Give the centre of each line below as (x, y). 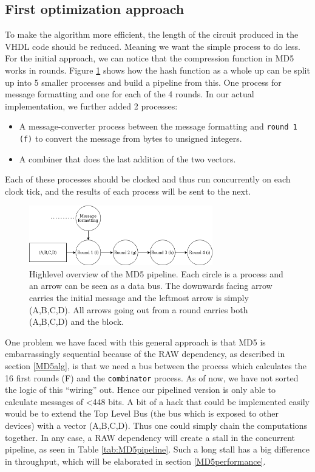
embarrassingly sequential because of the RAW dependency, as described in (145, 354)
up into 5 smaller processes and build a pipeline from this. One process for (143, 82)
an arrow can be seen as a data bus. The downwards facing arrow (151, 286)
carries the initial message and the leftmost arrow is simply (139, 297)
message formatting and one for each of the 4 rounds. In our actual (130, 94)
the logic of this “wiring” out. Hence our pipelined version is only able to (141, 390)
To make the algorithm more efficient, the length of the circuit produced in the (152, 34)
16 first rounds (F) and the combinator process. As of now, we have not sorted (152, 377)
